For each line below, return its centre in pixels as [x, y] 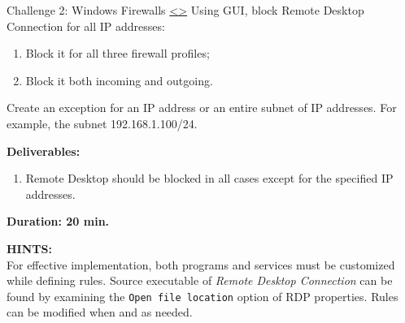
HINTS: [29, 248]
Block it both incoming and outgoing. [119, 80]
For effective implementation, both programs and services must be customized [201, 264]
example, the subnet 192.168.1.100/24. [102, 123]
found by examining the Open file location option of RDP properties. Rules [202, 296]
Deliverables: [44, 151]
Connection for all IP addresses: [86, 26]
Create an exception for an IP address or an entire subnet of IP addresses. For [202, 108]
